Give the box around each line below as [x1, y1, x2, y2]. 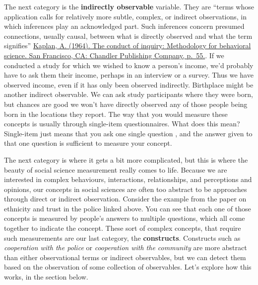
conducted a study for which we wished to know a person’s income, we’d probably [4, 60, 254, 70]
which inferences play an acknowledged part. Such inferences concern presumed [4, 21, 245, 31]
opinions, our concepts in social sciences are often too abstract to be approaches [4, 184, 247, 194]
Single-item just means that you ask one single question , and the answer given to [4, 128, 253, 138]
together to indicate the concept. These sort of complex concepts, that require [4, 223, 241, 233]
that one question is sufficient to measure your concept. [4, 138, 172, 148]
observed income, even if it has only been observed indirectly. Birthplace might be [4, 79, 254, 90]
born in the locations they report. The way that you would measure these [4, 108, 228, 119]
